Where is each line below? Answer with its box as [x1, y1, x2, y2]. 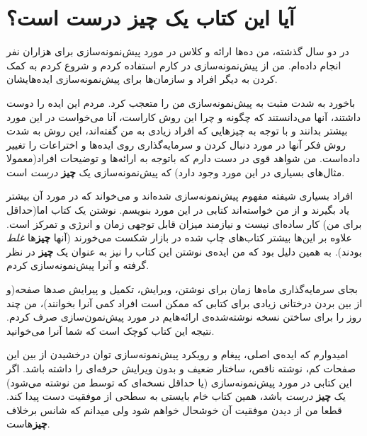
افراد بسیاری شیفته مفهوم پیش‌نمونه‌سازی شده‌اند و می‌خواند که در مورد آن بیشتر [6, 188, 354, 203]
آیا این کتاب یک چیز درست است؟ [6, 3, 295, 32]
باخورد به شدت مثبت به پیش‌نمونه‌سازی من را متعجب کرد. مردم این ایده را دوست [6, 95, 356, 110]
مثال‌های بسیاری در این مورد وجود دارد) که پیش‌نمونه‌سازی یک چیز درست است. [6, 164, 345, 179]
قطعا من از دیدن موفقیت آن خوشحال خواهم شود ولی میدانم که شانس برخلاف [6, 402, 342, 417]
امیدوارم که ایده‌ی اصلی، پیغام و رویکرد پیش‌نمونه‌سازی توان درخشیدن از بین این [6, 347, 349, 362]
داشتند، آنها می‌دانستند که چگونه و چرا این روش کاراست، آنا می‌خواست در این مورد [6, 109, 361, 124]
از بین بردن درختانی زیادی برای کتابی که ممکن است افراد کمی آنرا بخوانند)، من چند [6, 295, 363, 310]
